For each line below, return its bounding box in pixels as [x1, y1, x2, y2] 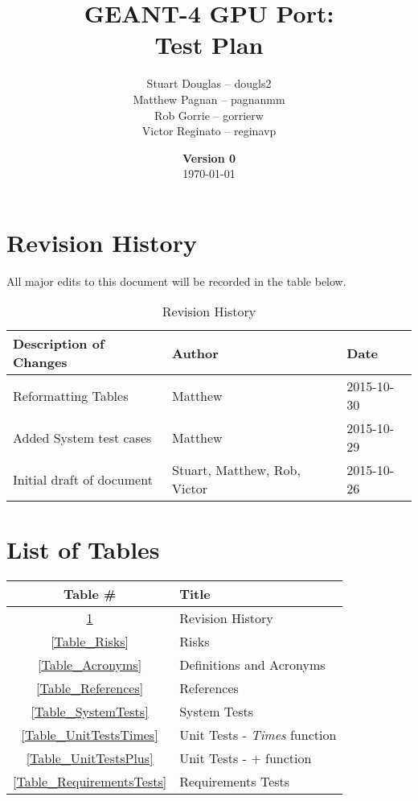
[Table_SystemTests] [31, 701, 149, 720]
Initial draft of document [13, 469, 153, 489]
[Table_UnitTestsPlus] [26, 748, 154, 767]
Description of [13, 334, 104, 353]
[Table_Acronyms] [38, 654, 142, 674]
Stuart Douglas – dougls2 [146, 75, 272, 92]
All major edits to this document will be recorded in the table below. [6, 272, 346, 289]
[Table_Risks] [51, 631, 129, 650]
